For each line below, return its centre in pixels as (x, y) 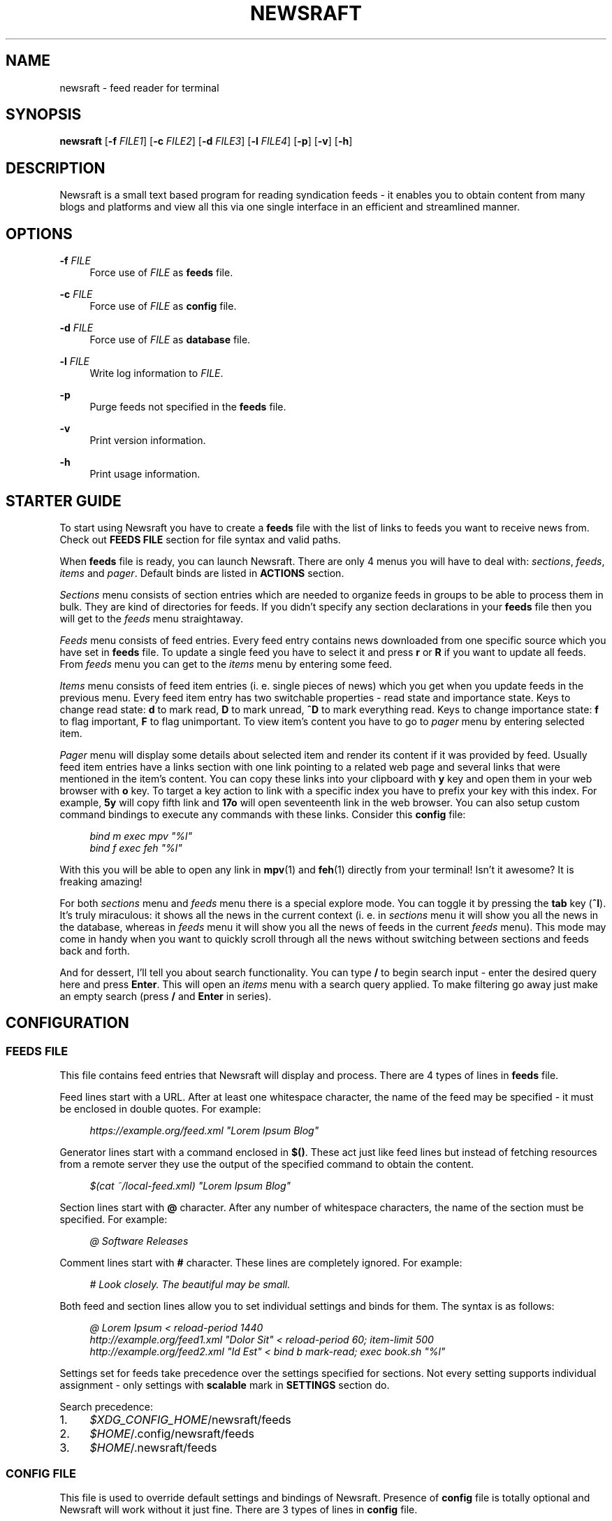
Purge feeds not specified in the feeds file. (188, 407)
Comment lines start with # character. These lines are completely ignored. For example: (261, 1263)
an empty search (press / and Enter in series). (166, 996)
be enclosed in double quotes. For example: (160, 1109)
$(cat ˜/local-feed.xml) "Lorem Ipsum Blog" (190, 1186)
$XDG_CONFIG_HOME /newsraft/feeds (190, 1420)
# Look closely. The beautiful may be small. (190, 1285)
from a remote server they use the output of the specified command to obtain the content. (267, 1164)
